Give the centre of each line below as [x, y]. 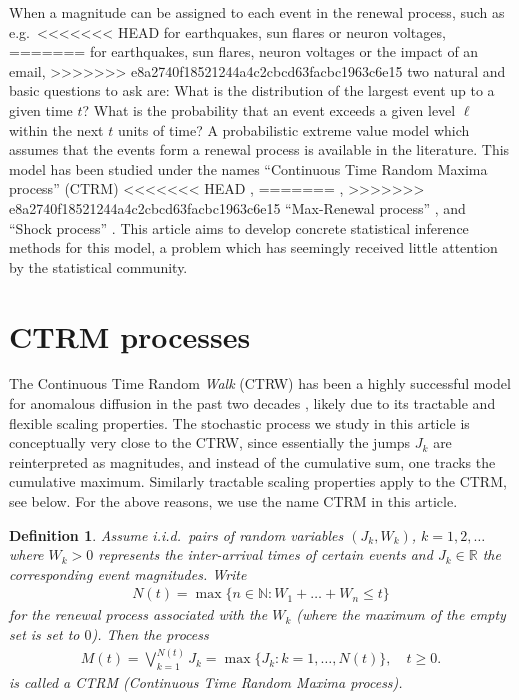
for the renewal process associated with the [138, 614]
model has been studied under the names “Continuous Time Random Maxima [248, 168]
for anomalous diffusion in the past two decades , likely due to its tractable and [252, 403]
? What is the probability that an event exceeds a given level [269, 109]
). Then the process [150, 634]
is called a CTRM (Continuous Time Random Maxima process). [206, 681]
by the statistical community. [98, 266]
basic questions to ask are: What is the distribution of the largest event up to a [252, 90]
